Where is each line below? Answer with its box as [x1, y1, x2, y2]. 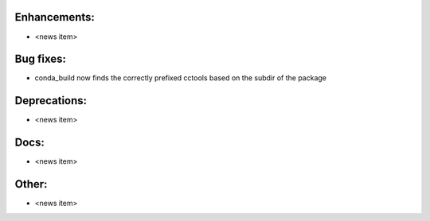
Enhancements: [14, 10, 96, 24]
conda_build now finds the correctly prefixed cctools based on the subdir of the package [34, 73, 326, 83]
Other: [14, 177, 48, 191]
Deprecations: [14, 94, 88, 107]
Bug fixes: [14, 52, 67, 66]
